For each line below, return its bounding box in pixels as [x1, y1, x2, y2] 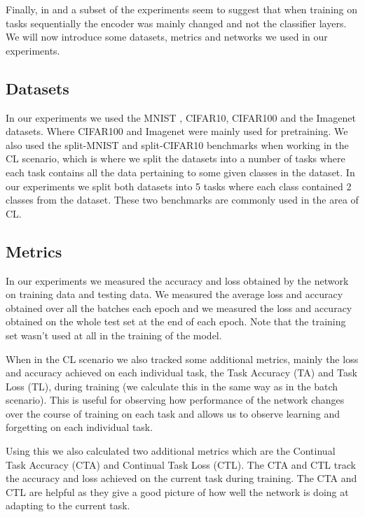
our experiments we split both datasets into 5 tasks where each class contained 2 [6, 178, 352, 193]
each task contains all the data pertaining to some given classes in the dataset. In [6, 164, 355, 179]
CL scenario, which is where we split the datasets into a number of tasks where [6, 151, 345, 166]
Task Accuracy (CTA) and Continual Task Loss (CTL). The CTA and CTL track [6, 457, 356, 472]
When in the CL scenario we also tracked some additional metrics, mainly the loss [6, 351, 359, 366]
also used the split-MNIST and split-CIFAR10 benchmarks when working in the [6, 137, 349, 152]
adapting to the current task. [6, 498, 130, 513]
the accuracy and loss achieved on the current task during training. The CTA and [6, 471, 357, 486]
